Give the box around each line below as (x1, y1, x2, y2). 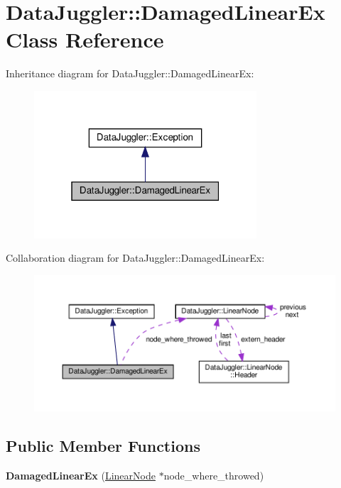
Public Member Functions (6, 435, 200, 457)
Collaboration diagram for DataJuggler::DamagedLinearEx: (6, 250, 265, 265)
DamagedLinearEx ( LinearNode (6, 467, 156, 482)
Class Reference (6, 25, 164, 54)
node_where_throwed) (163, 467, 264, 482)
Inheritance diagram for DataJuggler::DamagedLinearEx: (6, 66, 254, 81)
